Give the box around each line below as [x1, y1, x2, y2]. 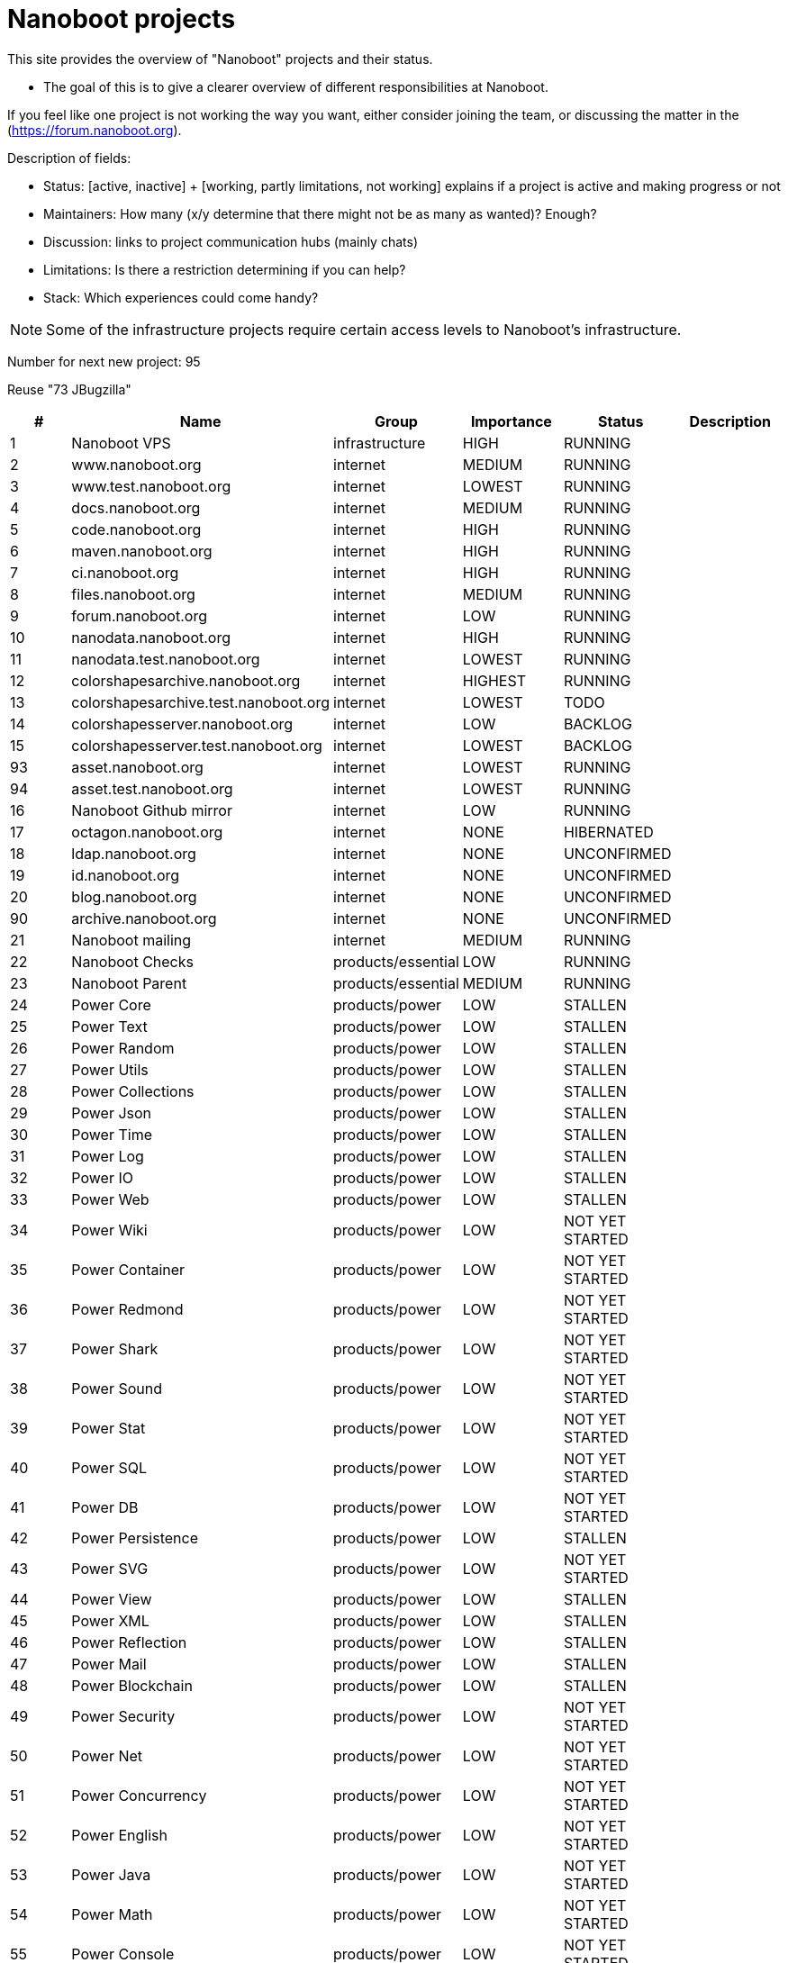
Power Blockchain [71, 1676, 193, 1695]
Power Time [71, 1125, 152, 1144]
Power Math [71, 1904, 153, 1923]
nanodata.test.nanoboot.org [71, 649, 260, 668]
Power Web [71, 1190, 149, 1208]
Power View [71, 1589, 152, 1608]
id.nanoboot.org [71, 865, 180, 884]
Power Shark [71, 1339, 159, 1358]
